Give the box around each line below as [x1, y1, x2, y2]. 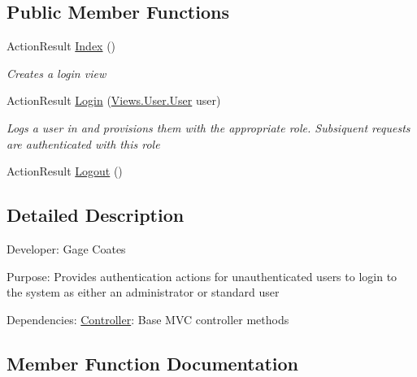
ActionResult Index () [7, 37, 116, 54]
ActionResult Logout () [7, 162, 123, 180]
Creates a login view [7, 64, 106, 81]
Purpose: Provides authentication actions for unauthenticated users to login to [7, 267, 397, 284]
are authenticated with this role [7, 135, 160, 152]
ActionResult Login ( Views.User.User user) [7, 92, 221, 109]
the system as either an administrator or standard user [7, 284, 280, 301]
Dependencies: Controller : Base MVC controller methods [7, 310, 289, 327]
